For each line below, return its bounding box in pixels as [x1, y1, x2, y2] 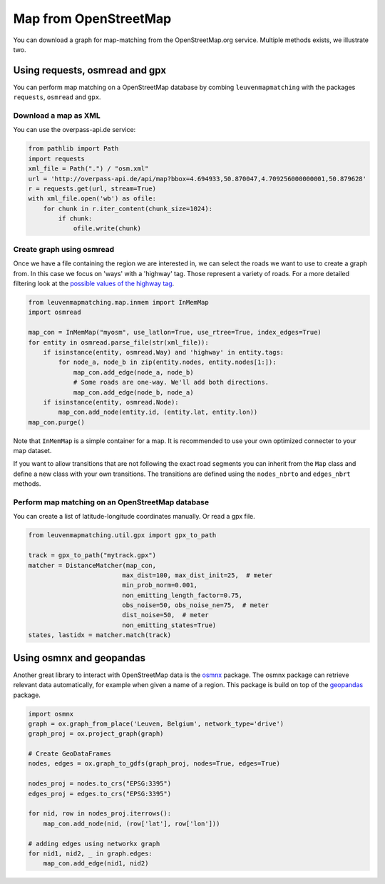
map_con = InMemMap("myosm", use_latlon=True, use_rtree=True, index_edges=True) [28, 328, 322, 337]
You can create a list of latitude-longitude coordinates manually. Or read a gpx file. [13, 512, 256, 521]
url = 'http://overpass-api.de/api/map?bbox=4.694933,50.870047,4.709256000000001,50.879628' [28, 175, 367, 183]
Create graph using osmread [13, 244, 115, 254]
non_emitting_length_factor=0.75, [122, 591, 243, 599]
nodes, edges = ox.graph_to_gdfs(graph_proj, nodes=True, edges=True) [28, 760, 281, 768]
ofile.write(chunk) [73, 225, 142, 233]
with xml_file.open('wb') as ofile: [28, 195, 157, 203]
